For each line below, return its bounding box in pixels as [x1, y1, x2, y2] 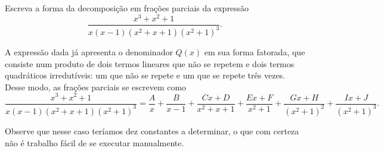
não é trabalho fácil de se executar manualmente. [5, 136, 184, 149]
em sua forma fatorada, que [204, 46, 305, 58]
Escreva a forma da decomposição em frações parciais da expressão [5, 2, 249, 14]
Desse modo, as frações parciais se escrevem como [5, 80, 187, 93]
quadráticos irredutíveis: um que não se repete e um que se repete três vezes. [5, 69, 286, 81]
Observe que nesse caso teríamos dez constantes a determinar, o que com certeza [5, 124, 299, 137]
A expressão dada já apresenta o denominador [5, 46, 173, 58]
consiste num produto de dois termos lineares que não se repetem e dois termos [5, 57, 295, 70]
